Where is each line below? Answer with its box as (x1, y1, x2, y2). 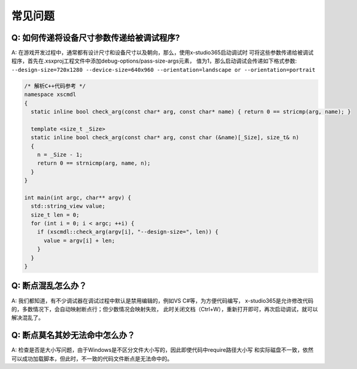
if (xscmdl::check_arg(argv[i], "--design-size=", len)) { (37, 228, 219, 236)
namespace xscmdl (24, 91, 77, 98)
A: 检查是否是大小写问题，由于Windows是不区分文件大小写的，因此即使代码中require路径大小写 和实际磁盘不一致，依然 (11, 346, 314, 354)
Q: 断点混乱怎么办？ (11, 281, 87, 291)
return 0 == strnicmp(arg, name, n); (37, 160, 151, 167)
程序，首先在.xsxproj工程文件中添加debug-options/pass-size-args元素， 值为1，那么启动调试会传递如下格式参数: (11, 57, 297, 64)
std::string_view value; (31, 203, 106, 210)
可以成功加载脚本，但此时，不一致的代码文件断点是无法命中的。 (11, 355, 173, 362)
